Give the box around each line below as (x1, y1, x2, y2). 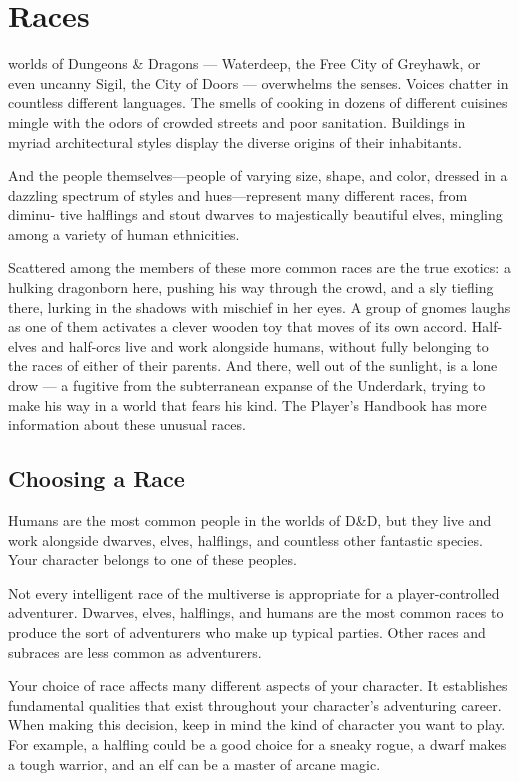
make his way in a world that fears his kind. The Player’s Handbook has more (8, 394, 487, 415)
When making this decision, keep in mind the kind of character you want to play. (8, 714, 506, 735)
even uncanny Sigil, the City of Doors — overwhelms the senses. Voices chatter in (8, 72, 509, 93)
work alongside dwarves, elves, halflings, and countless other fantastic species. (8, 529, 483, 550)
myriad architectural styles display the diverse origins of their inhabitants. (8, 131, 462, 152)
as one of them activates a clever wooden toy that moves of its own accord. (8, 316, 468, 337)
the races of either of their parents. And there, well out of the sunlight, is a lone (8, 355, 498, 376)
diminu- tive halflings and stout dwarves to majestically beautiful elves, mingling (8, 204, 503, 225)
